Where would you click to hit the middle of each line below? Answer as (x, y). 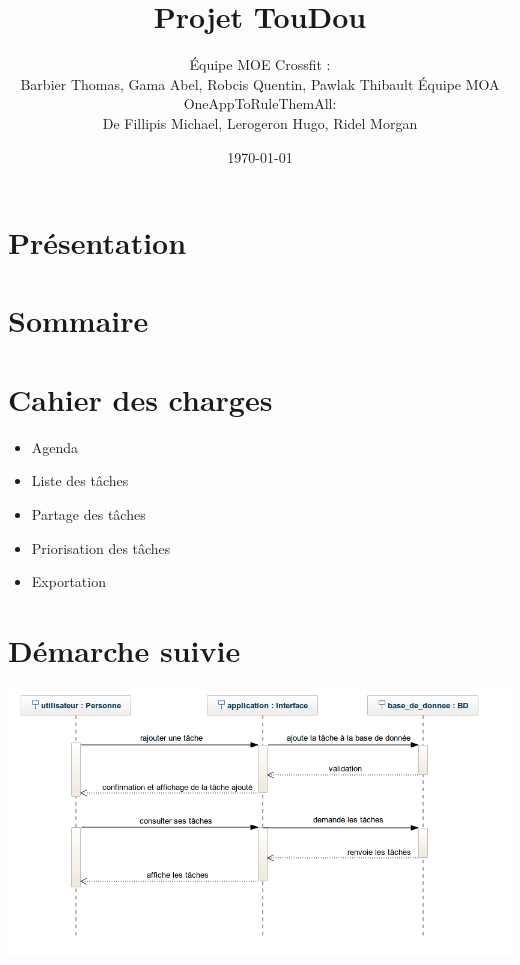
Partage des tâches (88, 513)
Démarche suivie (124, 649)
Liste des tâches (80, 480)
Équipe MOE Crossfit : (260, 64)
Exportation (68, 581)
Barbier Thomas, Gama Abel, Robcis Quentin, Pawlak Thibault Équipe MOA (260, 83)
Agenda (55, 446)
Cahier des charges (140, 398)
